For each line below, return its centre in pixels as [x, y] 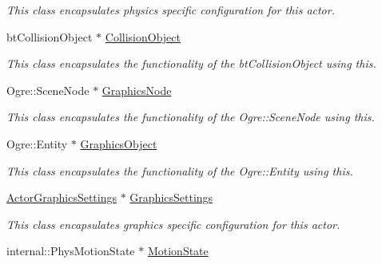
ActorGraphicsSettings [62, 197]
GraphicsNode [137, 90]
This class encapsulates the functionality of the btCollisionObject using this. [191, 63]
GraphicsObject [119, 143]
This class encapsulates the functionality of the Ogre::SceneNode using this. [191, 117]
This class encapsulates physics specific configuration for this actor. [171, 10]
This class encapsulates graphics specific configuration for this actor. [173, 224]
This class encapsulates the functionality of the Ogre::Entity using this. [180, 170]
